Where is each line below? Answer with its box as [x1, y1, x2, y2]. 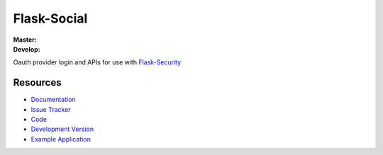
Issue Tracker [30, 105, 71, 113]
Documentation [30, 96, 76, 104]
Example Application [30, 134, 91, 143]
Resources [13, 76, 62, 88]
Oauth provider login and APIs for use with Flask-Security [13, 58, 182, 67]
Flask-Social [13, 11, 88, 26]
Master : [13, 35, 37, 44]
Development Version [30, 125, 94, 134]
